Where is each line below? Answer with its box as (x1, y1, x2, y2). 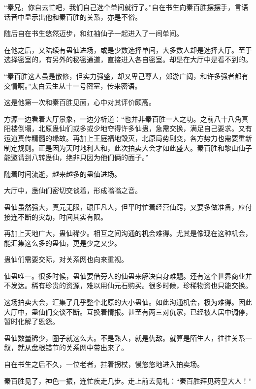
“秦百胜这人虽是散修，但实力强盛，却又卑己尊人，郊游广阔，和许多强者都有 (4, 70, 249, 81)
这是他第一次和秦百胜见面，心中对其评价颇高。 (4, 97, 156, 107)
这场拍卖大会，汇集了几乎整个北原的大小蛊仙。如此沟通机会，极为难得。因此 (4, 297, 252, 307)
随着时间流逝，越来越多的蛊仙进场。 (4, 168, 121, 179)
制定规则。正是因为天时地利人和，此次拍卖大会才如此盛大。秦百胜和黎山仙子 (4, 142, 252, 153)
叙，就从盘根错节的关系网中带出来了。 (4, 342, 128, 353)
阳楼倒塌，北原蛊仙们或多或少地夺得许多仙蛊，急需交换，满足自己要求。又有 (4, 123, 252, 133)
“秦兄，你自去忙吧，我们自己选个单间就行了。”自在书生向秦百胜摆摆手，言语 (4, 2, 249, 12)
